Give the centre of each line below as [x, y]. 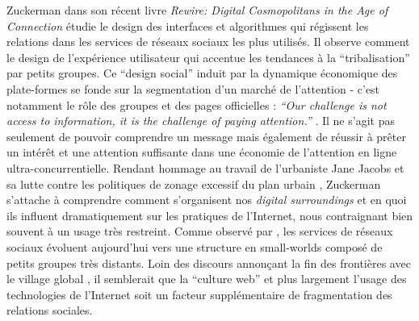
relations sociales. [50, 310]
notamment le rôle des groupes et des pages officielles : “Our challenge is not [197, 104]
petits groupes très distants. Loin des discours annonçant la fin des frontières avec [209, 263]
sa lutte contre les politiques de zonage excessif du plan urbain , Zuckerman [194, 183]
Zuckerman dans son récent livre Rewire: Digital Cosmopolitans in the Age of [197, 10]
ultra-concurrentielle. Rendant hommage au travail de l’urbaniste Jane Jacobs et [205, 167]
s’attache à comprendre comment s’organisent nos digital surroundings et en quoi [207, 200]
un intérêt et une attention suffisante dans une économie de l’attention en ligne [202, 152]
